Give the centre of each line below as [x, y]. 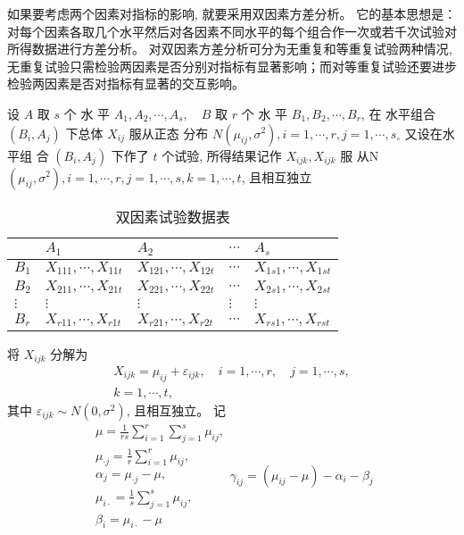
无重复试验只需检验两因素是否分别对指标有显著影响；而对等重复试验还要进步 [232, 66]
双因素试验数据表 [173, 216]
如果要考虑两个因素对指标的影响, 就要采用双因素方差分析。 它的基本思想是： [232, 13]
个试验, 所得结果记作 [222, 155]
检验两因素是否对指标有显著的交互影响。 [126, 84]
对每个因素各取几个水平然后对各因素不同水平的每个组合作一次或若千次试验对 [232, 31]
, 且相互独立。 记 [176, 410]
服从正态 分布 [169, 133]
